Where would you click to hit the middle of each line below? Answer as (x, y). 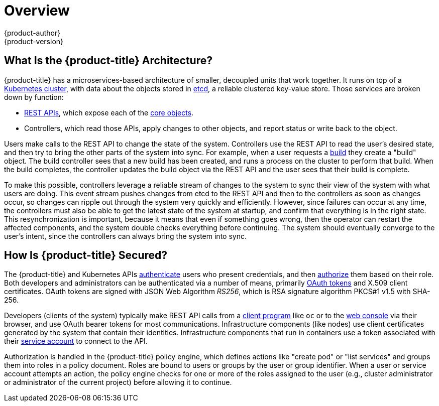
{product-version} (34, 41)
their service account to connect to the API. (76, 341)
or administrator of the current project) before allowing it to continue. (118, 382)
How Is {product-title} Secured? (86, 255)
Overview (37, 11)
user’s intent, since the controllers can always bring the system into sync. (125, 236)
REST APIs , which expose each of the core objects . (109, 112)
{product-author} (32, 33)
